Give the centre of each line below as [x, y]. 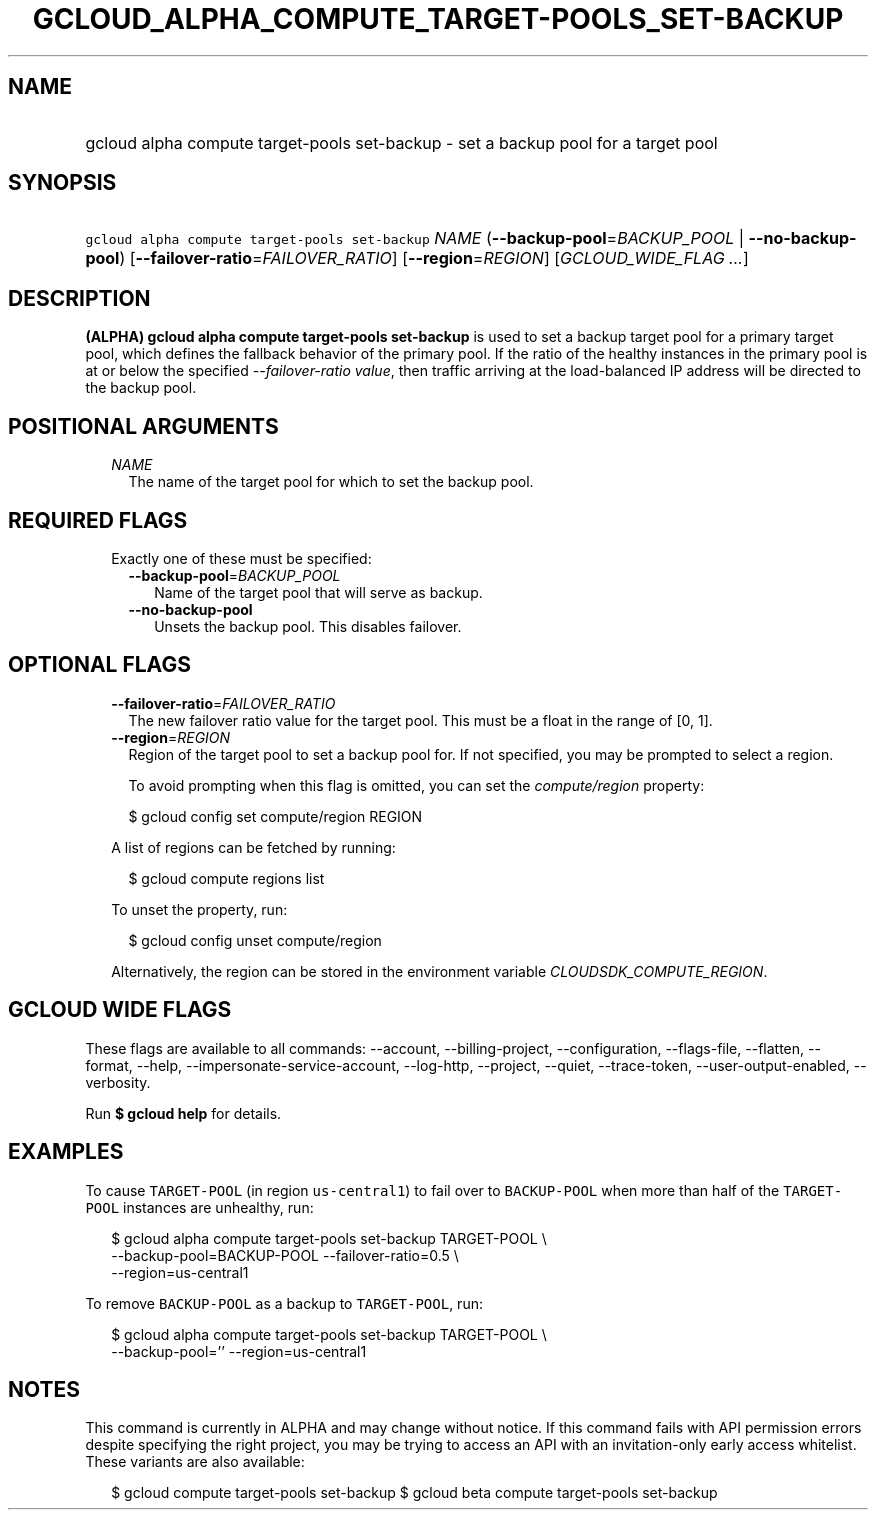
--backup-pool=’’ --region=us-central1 [239, 1351]
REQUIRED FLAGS [98, 520]
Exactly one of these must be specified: [241, 558]
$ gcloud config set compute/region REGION [275, 816]
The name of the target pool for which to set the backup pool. [331, 482]
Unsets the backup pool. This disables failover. [308, 626]
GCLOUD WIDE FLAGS [120, 1010]
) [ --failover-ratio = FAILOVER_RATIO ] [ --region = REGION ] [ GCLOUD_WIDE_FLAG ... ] [434, 258]
